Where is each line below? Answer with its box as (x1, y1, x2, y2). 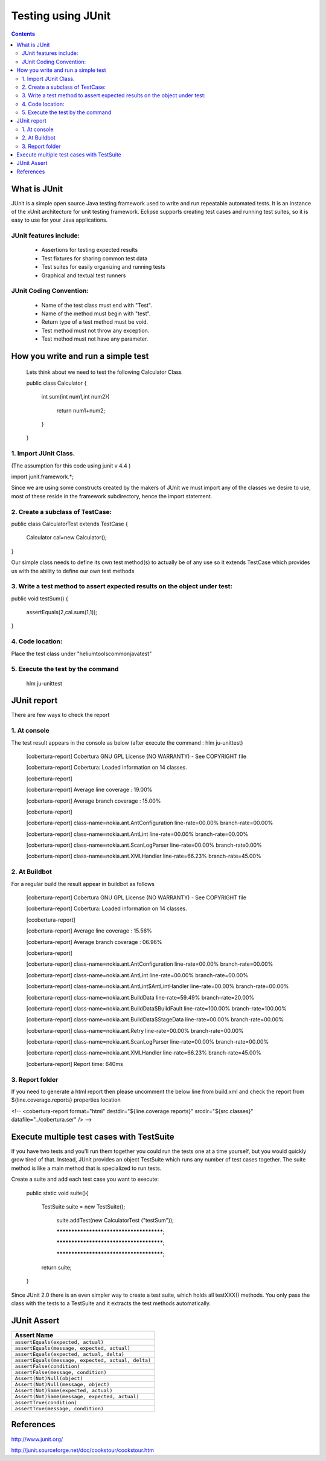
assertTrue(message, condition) (14, 1405, 104, 1412)
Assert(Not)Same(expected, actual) (14, 1387, 113, 1394)
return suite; (41, 1264, 72, 1271)
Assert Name (14, 1331, 54, 1340)
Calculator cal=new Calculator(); (26, 534, 107, 541)
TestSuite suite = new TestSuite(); (41, 1203, 126, 1210)
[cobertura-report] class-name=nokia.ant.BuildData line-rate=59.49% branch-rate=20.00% (26, 994, 255, 1001)
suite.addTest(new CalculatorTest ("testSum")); (56, 1217, 174, 1224)
